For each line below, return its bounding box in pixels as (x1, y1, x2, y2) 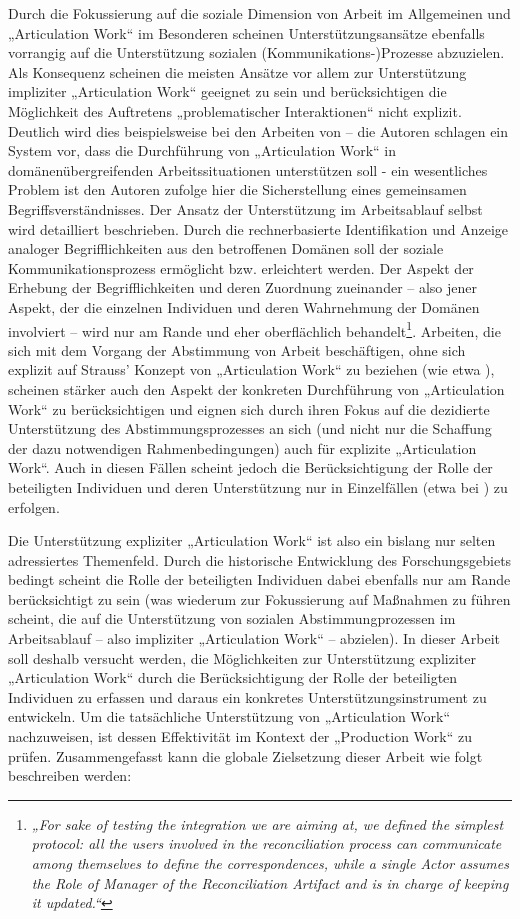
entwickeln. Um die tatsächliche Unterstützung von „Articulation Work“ (8, 706, 451, 727)
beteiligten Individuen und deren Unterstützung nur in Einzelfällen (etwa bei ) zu (8, 476, 508, 497)
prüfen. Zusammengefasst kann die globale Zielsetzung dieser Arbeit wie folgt (8, 745, 483, 766)
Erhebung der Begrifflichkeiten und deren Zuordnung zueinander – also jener (8, 277, 478, 298)
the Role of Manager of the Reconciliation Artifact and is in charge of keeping (31, 872, 509, 893)
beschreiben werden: (8, 765, 132, 786)
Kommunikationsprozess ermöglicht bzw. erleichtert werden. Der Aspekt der (8, 257, 474, 278)
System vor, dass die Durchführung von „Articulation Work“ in (8, 140, 397, 161)
